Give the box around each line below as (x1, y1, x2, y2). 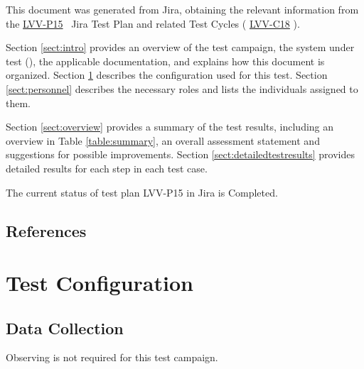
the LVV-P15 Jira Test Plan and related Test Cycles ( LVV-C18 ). (6, 16, 300, 31)
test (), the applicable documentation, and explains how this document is (6, 53, 325, 68)
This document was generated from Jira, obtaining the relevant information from (6, 2, 359, 16)
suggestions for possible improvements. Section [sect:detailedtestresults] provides (6, 147, 355, 162)
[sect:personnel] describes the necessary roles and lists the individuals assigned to (6, 81, 358, 96)
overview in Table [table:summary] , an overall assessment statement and (6, 133, 320, 148)
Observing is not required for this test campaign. (6, 350, 218, 365)
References (6, 219, 87, 241)
